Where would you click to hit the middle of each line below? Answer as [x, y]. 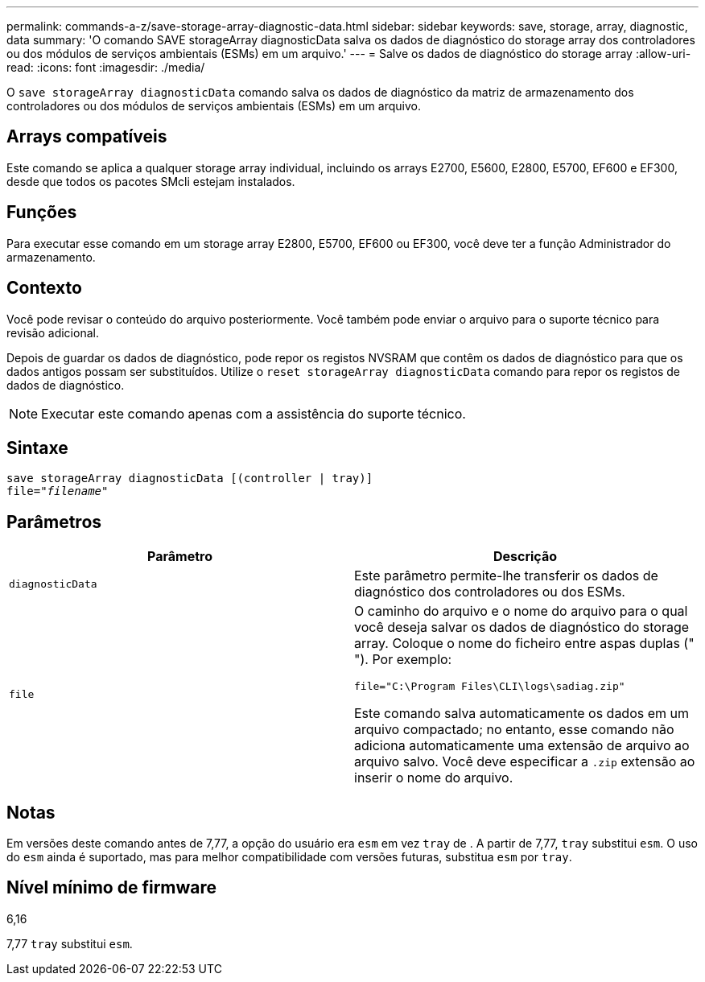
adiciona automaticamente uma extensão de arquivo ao [522, 746]
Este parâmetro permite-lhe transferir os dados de [506, 576]
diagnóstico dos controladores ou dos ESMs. [490, 592]
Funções [42, 212]
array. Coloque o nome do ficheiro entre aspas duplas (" [524, 644]
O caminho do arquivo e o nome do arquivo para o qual [521, 611]
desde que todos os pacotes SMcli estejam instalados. [151, 181]
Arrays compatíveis [87, 137]
